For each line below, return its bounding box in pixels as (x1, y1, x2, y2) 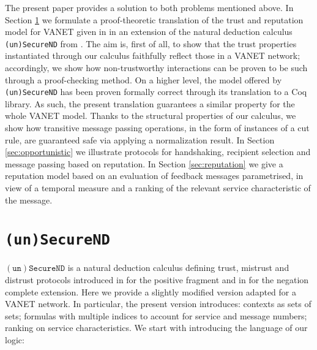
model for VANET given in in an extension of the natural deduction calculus (5, 25, 293, 38)
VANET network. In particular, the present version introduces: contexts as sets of (5, 297, 311, 310)
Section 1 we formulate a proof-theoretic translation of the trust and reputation (5, 13, 304, 26)
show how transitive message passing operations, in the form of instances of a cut (5, 121, 310, 134)
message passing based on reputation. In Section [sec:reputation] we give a (5, 157, 283, 170)
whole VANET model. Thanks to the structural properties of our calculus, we (5, 109, 296, 122)
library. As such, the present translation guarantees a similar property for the (5, 97, 295, 110)
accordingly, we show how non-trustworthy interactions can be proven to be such (5, 61, 308, 74)
